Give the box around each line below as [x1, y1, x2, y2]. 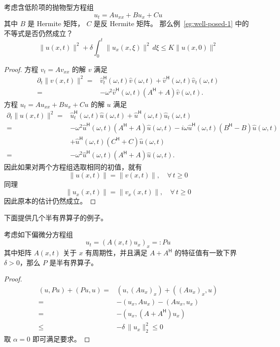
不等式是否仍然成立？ [4, 28, 73, 38]
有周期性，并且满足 [85, 247, 147, 258]
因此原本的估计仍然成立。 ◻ [4, 196, 96, 206]
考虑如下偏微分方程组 [4, 229, 73, 239]
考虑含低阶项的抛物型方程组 [4, 2, 94, 12]
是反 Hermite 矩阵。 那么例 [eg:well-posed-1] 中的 [94, 18, 249, 29]
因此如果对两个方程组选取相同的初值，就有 [4, 162, 142, 172]
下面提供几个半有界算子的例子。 [4, 212, 107, 223]
